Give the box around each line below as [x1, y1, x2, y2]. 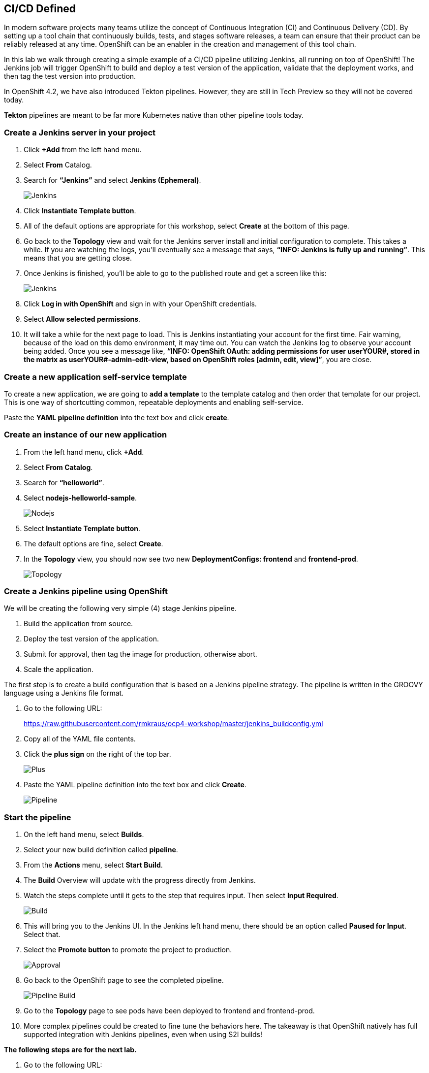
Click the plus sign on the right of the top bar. [24, 750, 171, 759]
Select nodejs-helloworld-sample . [24, 493, 137, 502]
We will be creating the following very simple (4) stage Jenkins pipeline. [4, 604, 237, 613]
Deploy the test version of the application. [24, 635, 159, 643]
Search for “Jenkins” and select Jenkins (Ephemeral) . [24, 176, 201, 185]
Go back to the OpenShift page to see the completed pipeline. [24, 976, 224, 985]
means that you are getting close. [24, 254, 132, 263]
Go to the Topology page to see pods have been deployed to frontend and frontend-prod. [24, 1006, 315, 1015]
